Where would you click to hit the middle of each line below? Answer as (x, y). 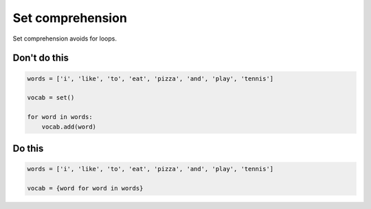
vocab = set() (51, 98)
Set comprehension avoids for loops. (65, 38)
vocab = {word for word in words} (85, 188)
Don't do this (41, 58)
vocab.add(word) (69, 126)
